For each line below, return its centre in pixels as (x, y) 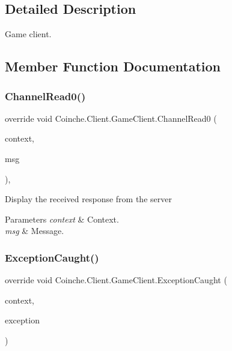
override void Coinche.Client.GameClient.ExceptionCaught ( (116, 280)
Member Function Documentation (113, 66)
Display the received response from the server (88, 199)
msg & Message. (35, 231)
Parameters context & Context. (62, 219)
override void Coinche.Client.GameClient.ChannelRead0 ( (111, 118)
